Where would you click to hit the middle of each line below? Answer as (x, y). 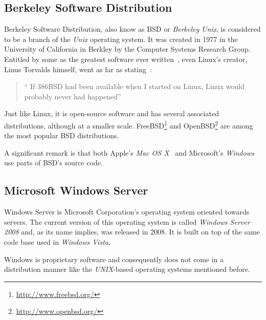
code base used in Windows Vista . (57, 241)
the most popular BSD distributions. (62, 135)
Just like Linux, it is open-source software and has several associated (112, 113)
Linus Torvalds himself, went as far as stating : (78, 69)
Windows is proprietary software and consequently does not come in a (114, 259)
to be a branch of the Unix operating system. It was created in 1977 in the (121, 39)
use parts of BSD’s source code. (53, 163)
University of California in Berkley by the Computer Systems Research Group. (127, 49)
